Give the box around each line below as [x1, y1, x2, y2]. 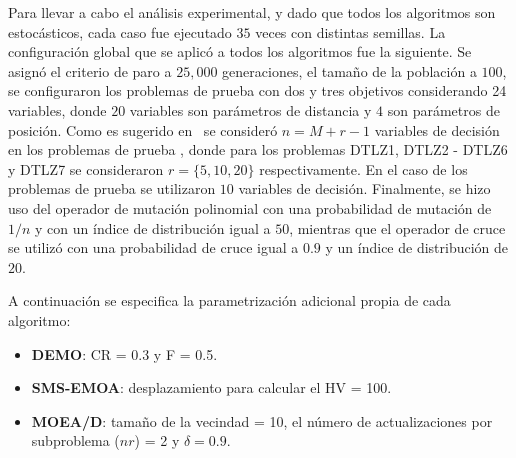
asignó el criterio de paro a [8, 60, 172, 81]
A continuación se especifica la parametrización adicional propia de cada [8, 290, 451, 311]
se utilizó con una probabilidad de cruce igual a [8, 237, 299, 258]
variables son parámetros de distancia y [129, 99, 372, 120]
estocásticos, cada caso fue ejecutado [8, 21, 232, 42]
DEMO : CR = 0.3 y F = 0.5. [31, 343, 218, 364]
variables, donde [8, 99, 107, 120]
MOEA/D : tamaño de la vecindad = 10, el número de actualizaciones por [31, 410, 493, 431]
